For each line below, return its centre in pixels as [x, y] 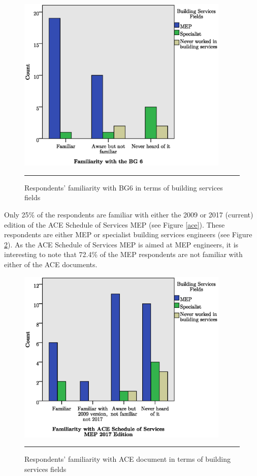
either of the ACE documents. [51, 264]
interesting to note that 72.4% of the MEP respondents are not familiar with [123, 254]
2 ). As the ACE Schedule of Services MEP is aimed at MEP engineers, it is [121, 244]
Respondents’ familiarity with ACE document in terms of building [127, 459]
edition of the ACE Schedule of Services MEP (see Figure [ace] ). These [115, 224]
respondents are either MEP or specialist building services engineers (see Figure [128, 234]
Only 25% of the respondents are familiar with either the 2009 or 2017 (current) [129, 215]
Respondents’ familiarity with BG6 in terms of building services [124, 187]
